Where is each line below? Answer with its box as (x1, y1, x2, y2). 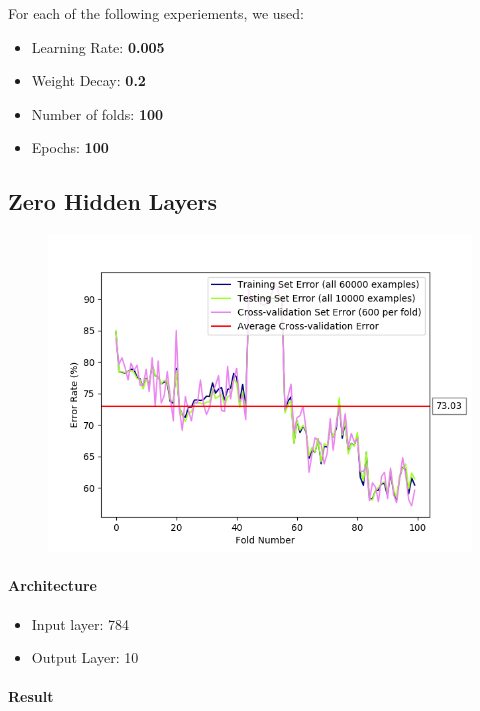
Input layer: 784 (31, 613, 130, 634)
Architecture (8, 575, 97, 596)
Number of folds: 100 (31, 103, 164, 124)
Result (8, 686, 54, 707)
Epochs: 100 (31, 137, 109, 158)
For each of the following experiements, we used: (8, 3, 304, 23)
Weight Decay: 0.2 (31, 70, 146, 91)
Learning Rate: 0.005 (31, 36, 165, 57)
